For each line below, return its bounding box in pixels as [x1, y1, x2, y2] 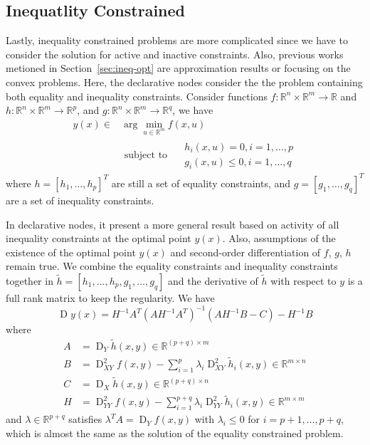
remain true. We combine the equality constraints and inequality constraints [6, 258, 338, 273]
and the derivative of [168, 273, 258, 288]
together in [6, 273, 53, 288]
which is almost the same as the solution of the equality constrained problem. [6, 425, 344, 440]
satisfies [68, 412, 102, 426]
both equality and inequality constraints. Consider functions [6, 88, 268, 103]
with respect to [270, 273, 337, 288]
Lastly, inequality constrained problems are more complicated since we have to [6, 33, 348, 48]
